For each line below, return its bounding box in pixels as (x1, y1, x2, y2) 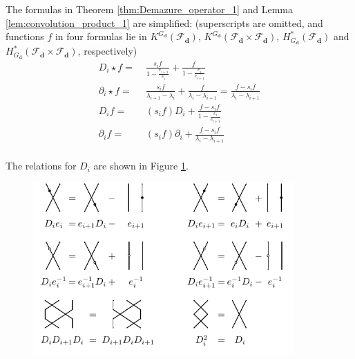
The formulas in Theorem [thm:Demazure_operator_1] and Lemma (6, 2, 293, 16)
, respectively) (77, 44, 137, 58)
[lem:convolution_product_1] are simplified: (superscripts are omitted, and (6, 15, 323, 30)
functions (6, 29, 44, 44)
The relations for (6, 158, 77, 173)
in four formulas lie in (55, 29, 147, 44)
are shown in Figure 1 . (93, 158, 189, 173)
